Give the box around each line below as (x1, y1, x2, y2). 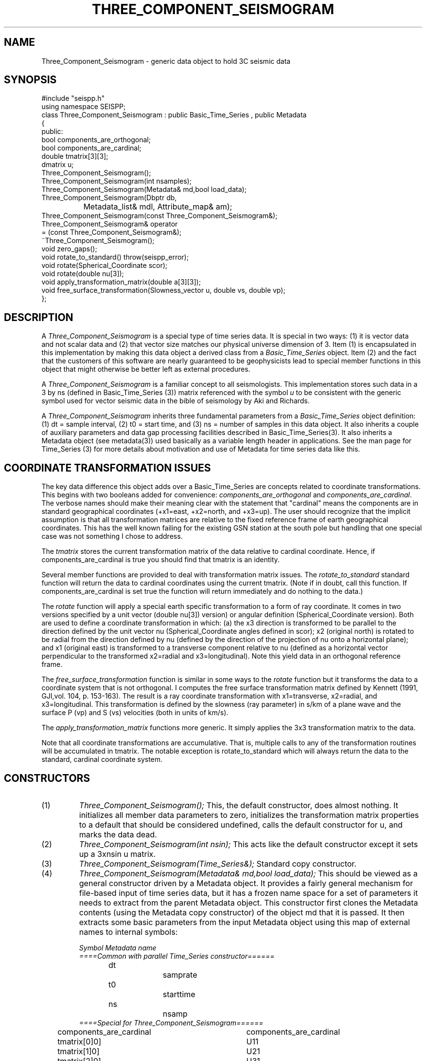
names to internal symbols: (79, 927, 178, 937)
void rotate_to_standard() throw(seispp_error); (41, 253, 189, 262)
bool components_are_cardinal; (41, 144, 142, 152)
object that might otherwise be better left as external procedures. (41, 365, 250, 374)
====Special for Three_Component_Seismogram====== (79, 1018, 264, 1027)
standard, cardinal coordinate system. (41, 755, 163, 764)
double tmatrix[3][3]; (41, 152, 108, 161)
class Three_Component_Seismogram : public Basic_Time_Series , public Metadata (41, 111, 307, 119)
